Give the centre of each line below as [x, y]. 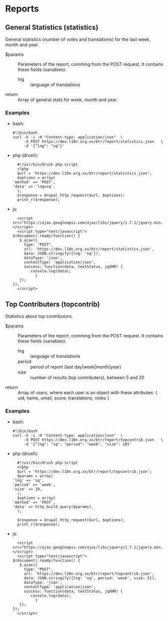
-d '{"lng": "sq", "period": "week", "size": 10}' [78, 445]
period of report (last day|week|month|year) [76, 367]
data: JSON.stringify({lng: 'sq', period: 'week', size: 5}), [90, 578]
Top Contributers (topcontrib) [53, 304]
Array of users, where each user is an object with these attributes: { [88, 393]
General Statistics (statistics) [52, 27]
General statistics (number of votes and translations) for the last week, [78, 39]
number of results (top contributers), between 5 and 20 [87, 378]
